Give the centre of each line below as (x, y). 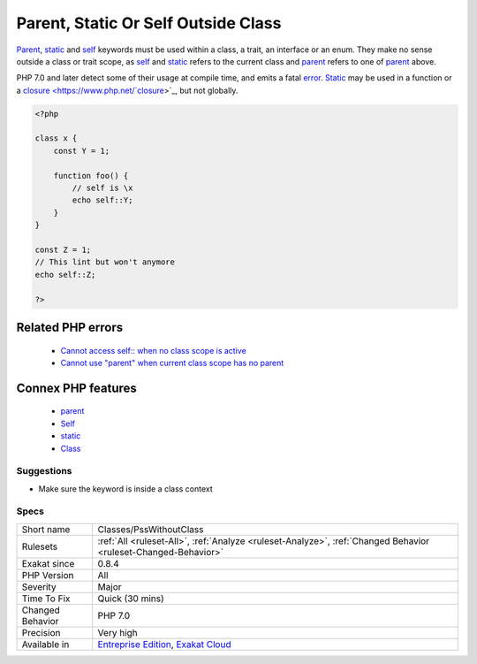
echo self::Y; (102, 200)
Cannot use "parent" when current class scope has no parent (172, 363)
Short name (46, 529)
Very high (118, 632)
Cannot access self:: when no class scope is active (153, 350)
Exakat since (48, 563)
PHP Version (48, 575)
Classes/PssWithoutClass (151, 529)
